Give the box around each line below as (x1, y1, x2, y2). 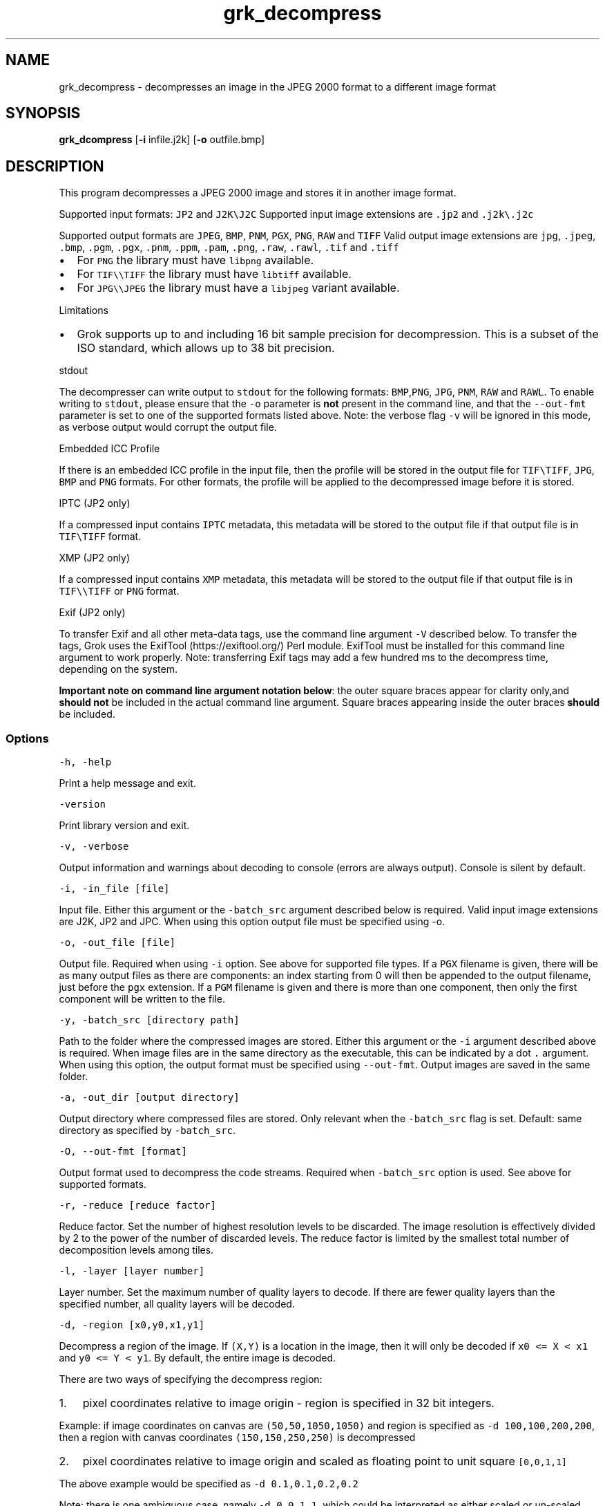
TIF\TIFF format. (59, 530, 142, 543)
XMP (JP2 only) (59, 552, 131, 564)
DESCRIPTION (6, 157, 104, 175)
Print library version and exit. (59, 819, 190, 832)
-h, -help (59, 756, 112, 768)
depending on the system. (59, 663, 177, 676)
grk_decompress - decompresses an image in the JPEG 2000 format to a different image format (59, 80, 496, 93)
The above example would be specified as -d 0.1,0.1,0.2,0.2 (59, 1478, 358, 1490)
